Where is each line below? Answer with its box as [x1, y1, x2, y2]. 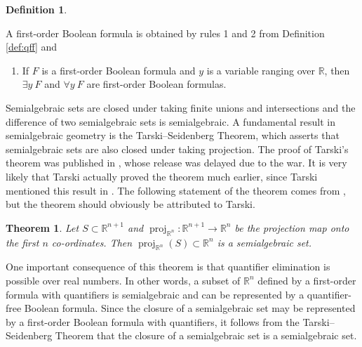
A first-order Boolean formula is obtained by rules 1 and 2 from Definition [6, 25, 325, 40]
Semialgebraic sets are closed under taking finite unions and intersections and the [6, 100, 356, 114]
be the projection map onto [234, 220, 349, 235]
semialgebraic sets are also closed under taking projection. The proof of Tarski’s [6, 141, 349, 156]
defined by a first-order [257, 273, 356, 287]
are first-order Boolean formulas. [86, 77, 227, 91]
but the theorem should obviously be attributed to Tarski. [6, 197, 255, 211]
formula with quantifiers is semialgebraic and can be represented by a [6, 287, 304, 301]
